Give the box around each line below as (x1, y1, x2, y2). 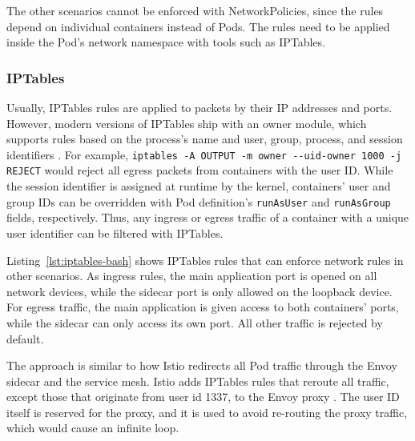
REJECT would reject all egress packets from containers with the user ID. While (6, 162, 393, 178)
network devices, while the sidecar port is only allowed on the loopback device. (6, 283, 393, 299)
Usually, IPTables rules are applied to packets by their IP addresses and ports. (6, 99, 393, 115)
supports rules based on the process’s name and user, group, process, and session (6, 130, 403, 147)
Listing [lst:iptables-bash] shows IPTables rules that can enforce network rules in (6, 251, 404, 268)
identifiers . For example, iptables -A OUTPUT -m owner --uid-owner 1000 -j (6, 146, 402, 162)
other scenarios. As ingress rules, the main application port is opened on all (6, 267, 377, 284)
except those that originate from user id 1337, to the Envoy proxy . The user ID (6, 388, 400, 405)
